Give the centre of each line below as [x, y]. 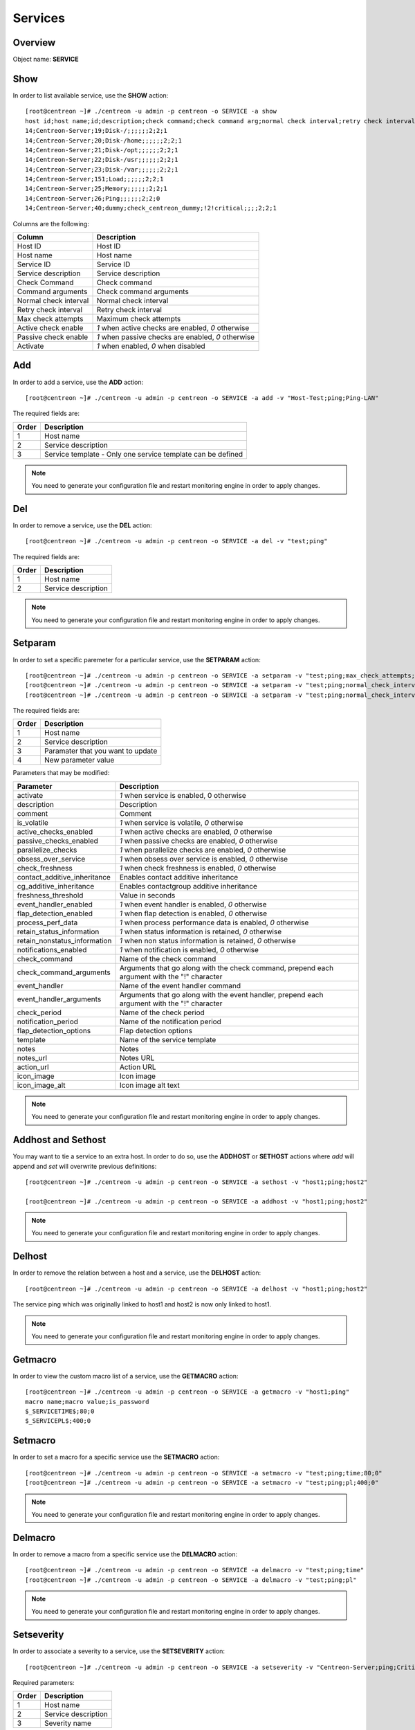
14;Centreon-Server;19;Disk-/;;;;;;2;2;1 [96, 131]
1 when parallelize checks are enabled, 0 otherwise [203, 850]
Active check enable [50, 328]
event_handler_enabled [55, 904]
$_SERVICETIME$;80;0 [60, 1411]
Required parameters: [44, 1683]
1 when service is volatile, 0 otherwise [181, 822]
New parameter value [79, 760]
